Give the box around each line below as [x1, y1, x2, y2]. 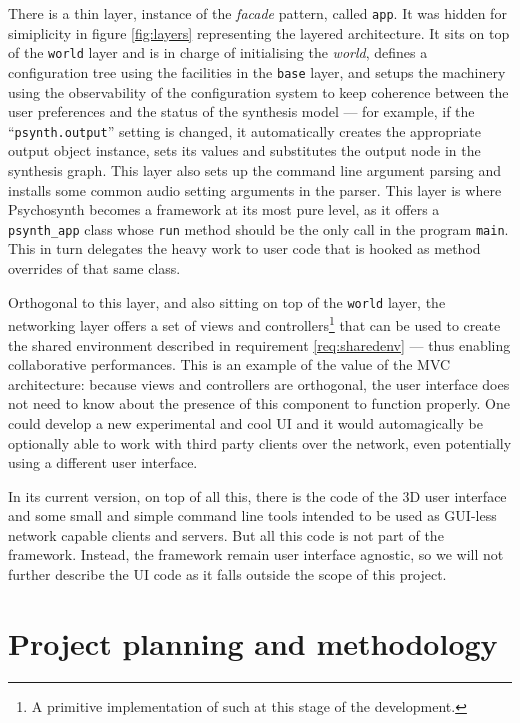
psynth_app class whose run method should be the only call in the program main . [8, 218, 509, 239]
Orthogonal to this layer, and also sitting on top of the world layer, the [8, 291, 446, 312]
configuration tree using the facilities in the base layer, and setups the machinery [8, 61, 506, 82]
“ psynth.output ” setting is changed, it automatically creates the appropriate [8, 120, 481, 141]
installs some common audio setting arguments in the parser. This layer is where [8, 179, 502, 200]
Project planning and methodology [8, 622, 498, 663]
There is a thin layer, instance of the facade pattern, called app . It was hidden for [8, 3, 507, 23]
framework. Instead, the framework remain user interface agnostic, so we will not [8, 544, 504, 565]
